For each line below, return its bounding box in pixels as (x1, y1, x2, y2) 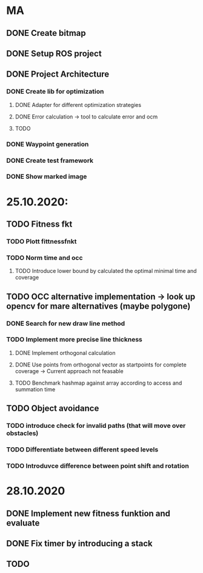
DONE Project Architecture (6, 69, 110, 80)
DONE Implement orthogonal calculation (15, 349, 116, 356)
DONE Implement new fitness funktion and (6, 508, 171, 518)
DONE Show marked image (6, 173, 87, 181)
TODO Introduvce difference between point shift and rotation (6, 461, 189, 470)
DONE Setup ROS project (6, 48, 102, 58)
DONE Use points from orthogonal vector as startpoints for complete (15, 361, 187, 368)
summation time (15, 385, 56, 393)
